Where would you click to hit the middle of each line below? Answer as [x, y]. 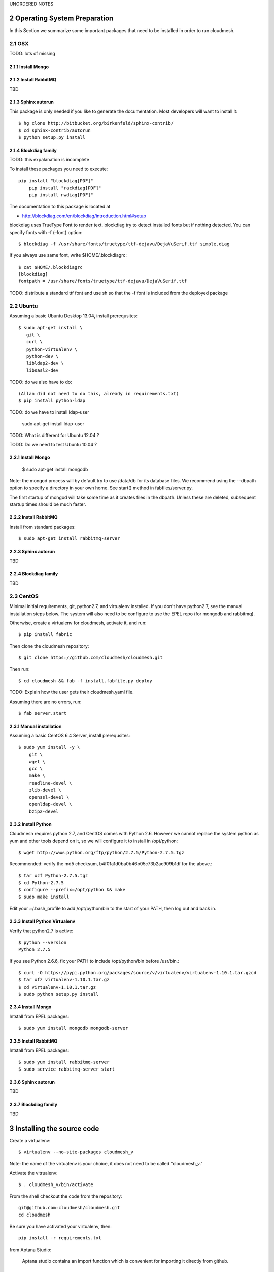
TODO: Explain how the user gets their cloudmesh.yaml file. [72, 692]
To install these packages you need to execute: [59, 169]
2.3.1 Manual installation [36, 726]
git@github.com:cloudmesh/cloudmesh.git [69, 1208]
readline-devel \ [50, 783]
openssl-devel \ [49, 797]
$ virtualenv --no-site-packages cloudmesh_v [76, 1152]
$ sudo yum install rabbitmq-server [64, 1062]
